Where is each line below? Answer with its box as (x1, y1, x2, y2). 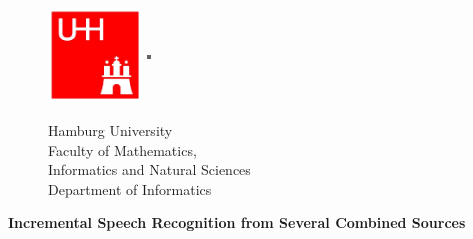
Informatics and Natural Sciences (48, 159, 251, 180)
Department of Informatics (48, 178, 212, 199)
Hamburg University (48, 120, 173, 141)
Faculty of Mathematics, (48, 139, 197, 160)
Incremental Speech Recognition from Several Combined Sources (8, 212, 466, 233)
